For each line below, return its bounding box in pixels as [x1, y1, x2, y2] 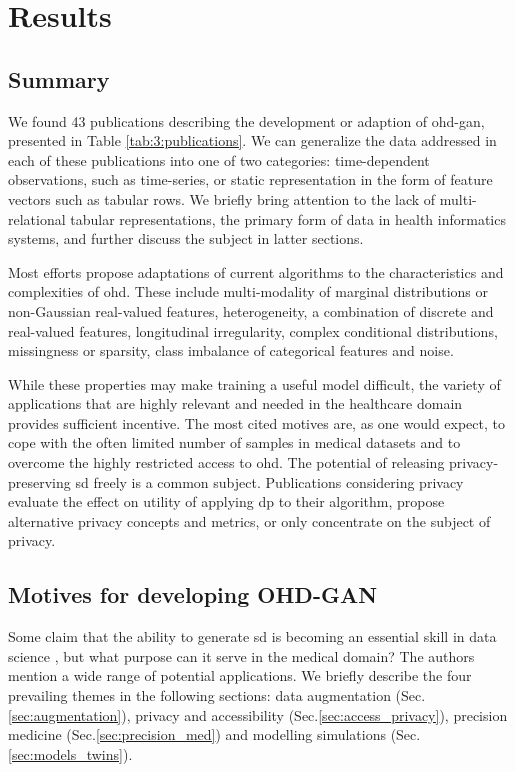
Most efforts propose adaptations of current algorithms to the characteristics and [8, 261, 504, 282]
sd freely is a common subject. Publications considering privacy [75, 471, 464, 492]
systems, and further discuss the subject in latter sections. [8, 228, 364, 249]
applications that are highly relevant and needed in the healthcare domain [8, 393, 463, 414]
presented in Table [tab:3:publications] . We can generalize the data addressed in [8, 130, 497, 151]
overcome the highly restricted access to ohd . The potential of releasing [8, 452, 445, 473]
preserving [8, 471, 71, 492]
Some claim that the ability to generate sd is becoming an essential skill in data [8, 626, 497, 647]
